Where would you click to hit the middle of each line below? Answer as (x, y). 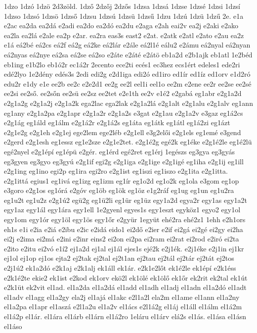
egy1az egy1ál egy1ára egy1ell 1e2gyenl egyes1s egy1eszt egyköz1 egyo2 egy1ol (122, 210)
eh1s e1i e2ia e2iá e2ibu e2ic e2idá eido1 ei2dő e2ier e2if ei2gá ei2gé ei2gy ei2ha (124, 229)
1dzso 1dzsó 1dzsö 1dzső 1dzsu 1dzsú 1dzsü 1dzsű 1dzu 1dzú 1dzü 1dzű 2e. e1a (124, 16)
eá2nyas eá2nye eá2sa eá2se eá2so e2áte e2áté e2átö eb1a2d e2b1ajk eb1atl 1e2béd (128, 54)
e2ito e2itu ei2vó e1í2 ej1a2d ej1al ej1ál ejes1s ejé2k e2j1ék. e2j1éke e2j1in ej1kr (124, 248)
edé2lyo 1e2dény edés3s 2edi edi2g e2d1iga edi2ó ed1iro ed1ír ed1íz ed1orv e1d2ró (127, 74)
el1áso (13, 326)
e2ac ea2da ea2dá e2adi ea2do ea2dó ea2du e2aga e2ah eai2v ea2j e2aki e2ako (121, 25)
